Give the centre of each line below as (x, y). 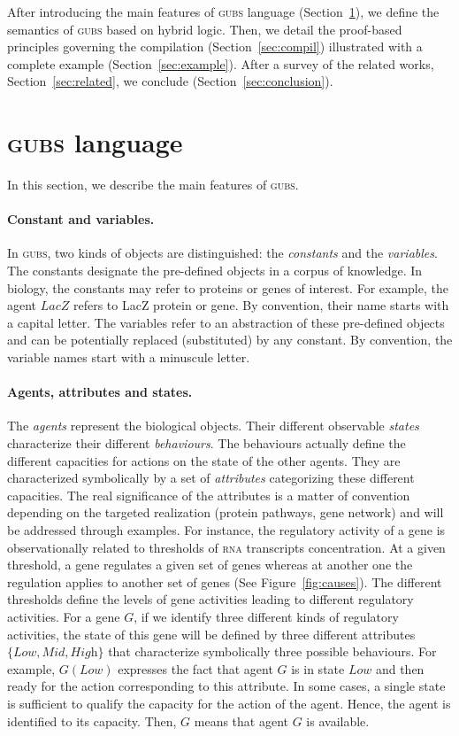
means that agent (241, 721)
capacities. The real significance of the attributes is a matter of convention (209, 495)
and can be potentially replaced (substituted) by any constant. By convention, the (230, 340)
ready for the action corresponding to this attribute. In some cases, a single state (226, 686)
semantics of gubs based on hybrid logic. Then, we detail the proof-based (205, 29)
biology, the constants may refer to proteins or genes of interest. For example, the (228, 287)
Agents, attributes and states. (100, 392)
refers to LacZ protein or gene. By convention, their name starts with (261, 305)
